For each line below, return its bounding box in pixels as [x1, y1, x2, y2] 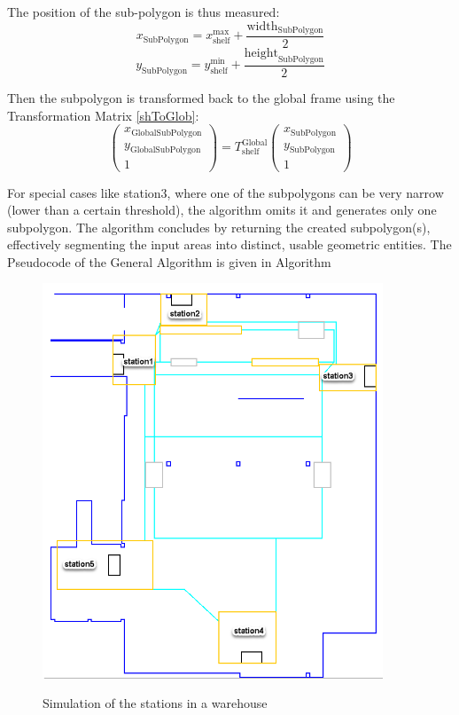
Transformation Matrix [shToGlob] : [7, 106, 199, 124]
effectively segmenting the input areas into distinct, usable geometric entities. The [7, 235, 452, 254]
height [244, 47, 278, 60]
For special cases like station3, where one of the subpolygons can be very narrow [7, 183, 444, 201]
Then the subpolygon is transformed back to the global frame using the [7, 88, 395, 106]
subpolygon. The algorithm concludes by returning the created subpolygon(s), [7, 217, 431, 236]
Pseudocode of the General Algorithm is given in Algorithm [7, 252, 331, 271]
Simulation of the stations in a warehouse [43, 694, 268, 712]
